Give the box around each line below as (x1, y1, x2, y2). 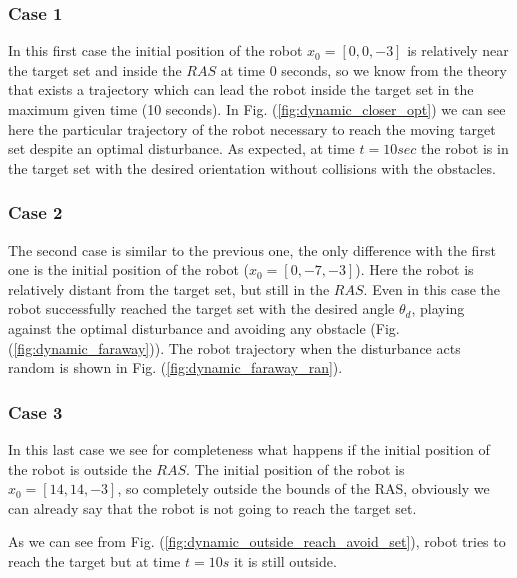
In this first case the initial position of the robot (8, 40, 303, 61)
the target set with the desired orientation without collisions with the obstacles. (8, 157, 496, 178)
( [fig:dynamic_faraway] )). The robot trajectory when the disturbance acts (8, 337, 461, 358)
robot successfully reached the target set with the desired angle (8, 298, 395, 319)
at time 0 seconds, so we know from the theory (220, 59, 507, 80)
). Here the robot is (355, 259, 474, 280)
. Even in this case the (363, 278, 501, 299)
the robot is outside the (8, 458, 152, 479)
